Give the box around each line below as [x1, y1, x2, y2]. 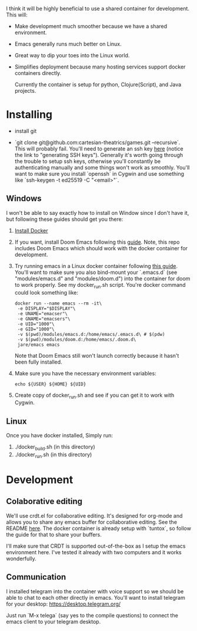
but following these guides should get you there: [6, 215, 123, 223]
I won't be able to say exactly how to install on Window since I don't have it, [6, 209, 189, 216]
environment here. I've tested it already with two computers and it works [6, 548, 182, 555]
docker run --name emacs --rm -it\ [14, 300, 102, 306]
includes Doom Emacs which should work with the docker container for [14, 244, 188, 251]
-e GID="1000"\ [17, 326, 55, 332]
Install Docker [14, 227, 48, 234]
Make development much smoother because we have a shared [14, 23, 168, 30]
